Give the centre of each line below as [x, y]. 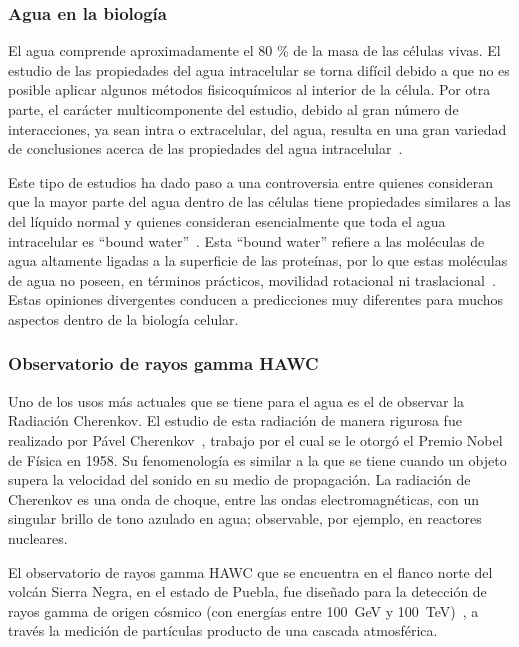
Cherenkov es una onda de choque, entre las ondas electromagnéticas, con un [243, 498]
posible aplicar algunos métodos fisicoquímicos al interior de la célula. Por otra [249, 89]
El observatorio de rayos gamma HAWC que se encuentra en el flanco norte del [250, 571]
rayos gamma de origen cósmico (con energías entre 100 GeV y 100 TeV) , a [243, 610]
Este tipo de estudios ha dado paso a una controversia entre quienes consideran [251, 181]
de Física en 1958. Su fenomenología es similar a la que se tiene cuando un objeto [257, 459]
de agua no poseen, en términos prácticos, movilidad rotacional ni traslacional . [252, 279]
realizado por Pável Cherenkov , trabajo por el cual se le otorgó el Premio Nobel [255, 439]
